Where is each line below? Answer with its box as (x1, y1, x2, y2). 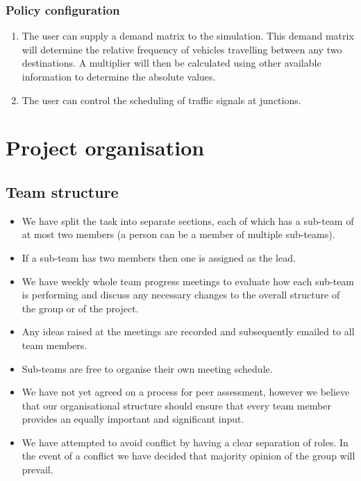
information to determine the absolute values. (22, 69, 216, 83)
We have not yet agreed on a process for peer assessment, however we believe (22, 385, 350, 399)
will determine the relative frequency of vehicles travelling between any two (22, 42, 342, 56)
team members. (22, 337, 87, 352)
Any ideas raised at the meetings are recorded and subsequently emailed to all (22, 324, 355, 339)
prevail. (22, 462, 53, 477)
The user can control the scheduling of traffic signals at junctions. (22, 92, 301, 107)
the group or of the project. (22, 301, 139, 315)
